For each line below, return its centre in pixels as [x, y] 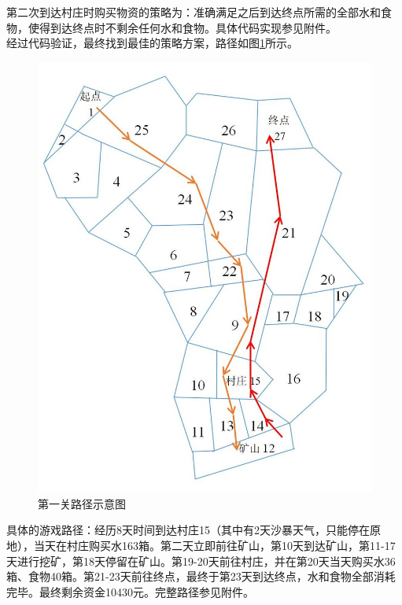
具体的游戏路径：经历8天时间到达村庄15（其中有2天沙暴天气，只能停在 [188, 530]
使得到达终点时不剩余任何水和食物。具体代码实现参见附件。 [182, 27]
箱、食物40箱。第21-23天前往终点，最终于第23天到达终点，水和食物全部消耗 [201, 576]
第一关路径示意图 [82, 503]
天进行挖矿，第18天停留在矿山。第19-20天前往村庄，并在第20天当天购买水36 [201, 561]
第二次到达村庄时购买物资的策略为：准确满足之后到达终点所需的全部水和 [194, 12]
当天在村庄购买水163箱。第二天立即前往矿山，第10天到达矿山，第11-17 [214, 546]
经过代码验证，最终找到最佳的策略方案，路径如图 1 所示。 [152, 43]
